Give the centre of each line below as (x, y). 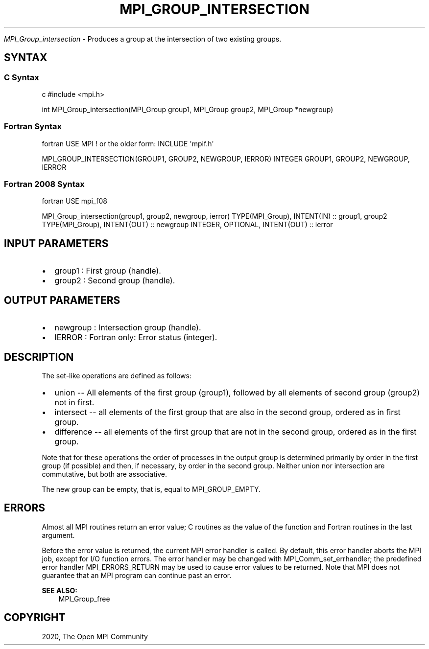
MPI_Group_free (84, 599)
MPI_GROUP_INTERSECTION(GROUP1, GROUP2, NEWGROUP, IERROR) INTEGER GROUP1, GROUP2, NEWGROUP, (226, 159)
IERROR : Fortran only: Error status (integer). (136, 337)
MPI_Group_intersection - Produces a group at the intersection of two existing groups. (143, 39)
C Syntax (22, 77)
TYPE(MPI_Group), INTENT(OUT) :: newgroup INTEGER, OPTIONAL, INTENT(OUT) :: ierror (187, 225)
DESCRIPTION (39, 357)
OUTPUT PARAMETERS (62, 300)
